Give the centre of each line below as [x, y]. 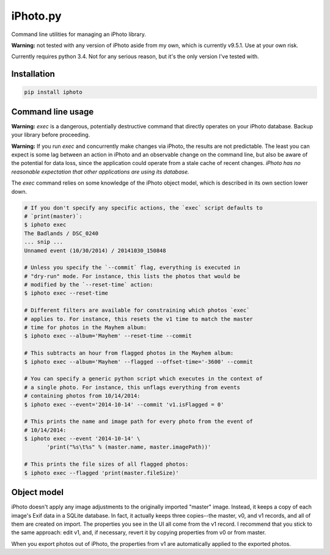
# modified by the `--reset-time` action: [89, 285]
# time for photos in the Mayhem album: [85, 328]
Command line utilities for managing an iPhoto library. [79, 34]
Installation [33, 74]
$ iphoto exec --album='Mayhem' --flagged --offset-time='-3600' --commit [139, 362]
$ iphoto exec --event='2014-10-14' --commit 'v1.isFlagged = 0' [124, 404]
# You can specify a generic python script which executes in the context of [143, 379]
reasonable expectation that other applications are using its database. [100, 172]
